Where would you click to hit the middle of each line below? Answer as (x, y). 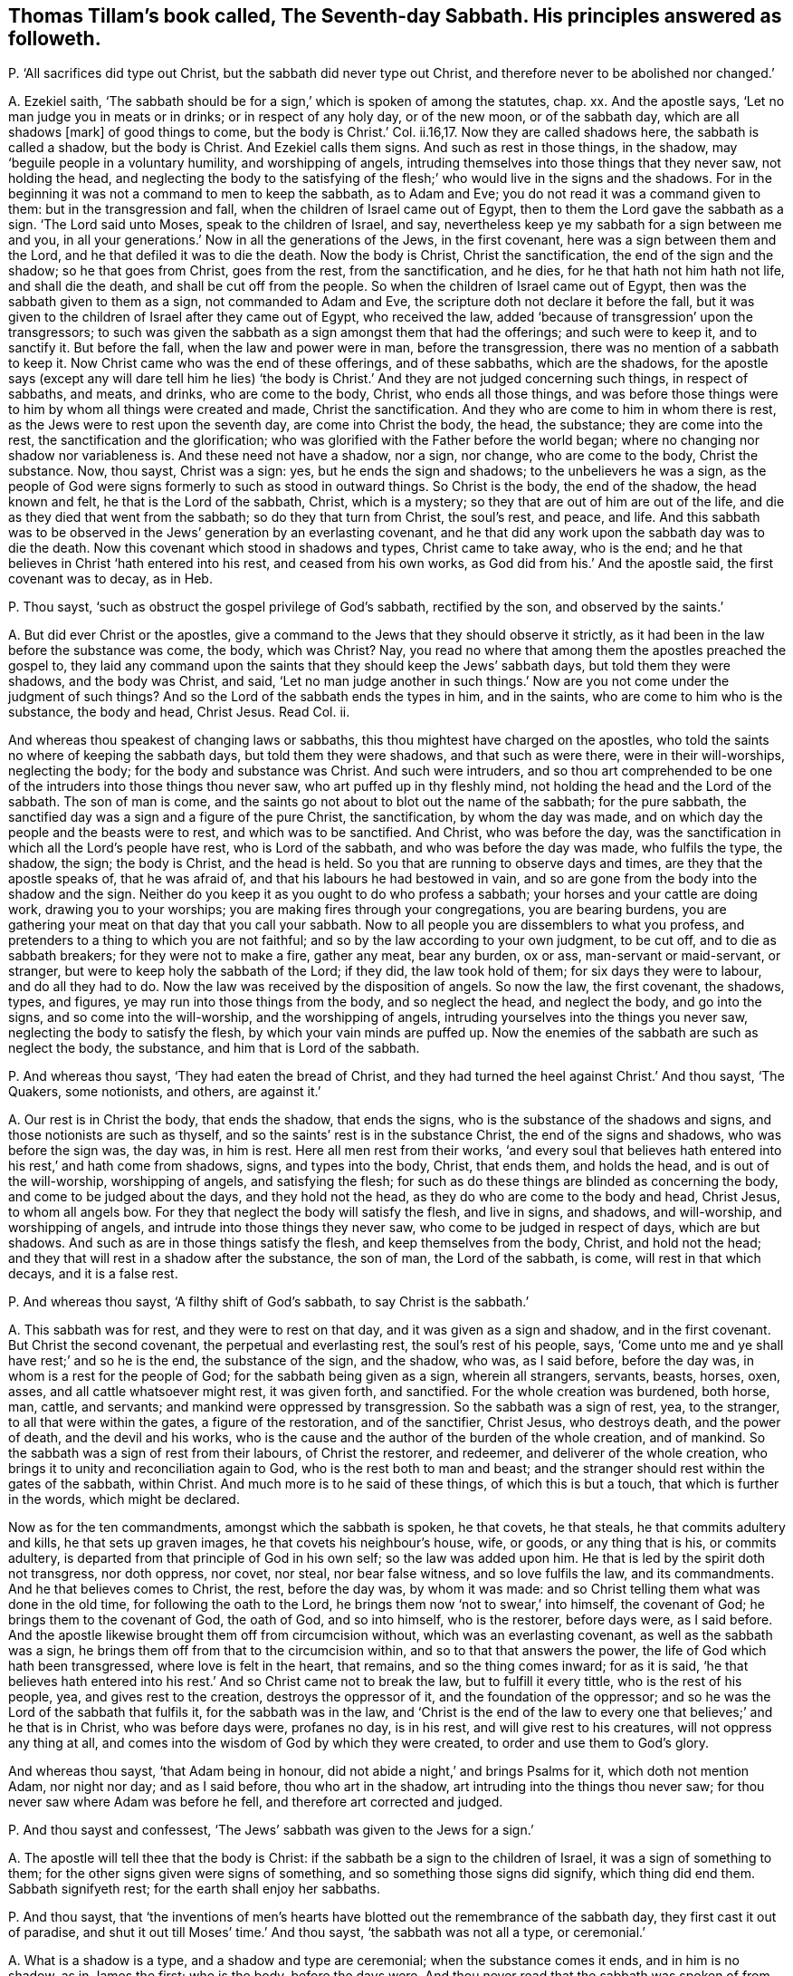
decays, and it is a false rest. (93, 1274)
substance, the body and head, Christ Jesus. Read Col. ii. (179, 712)
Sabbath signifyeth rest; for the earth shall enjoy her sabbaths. (194, 1889)
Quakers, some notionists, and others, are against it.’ (165, 1092)
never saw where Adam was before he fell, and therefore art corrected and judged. (256, 1802)
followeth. (55, 39)
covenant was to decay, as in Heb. (110, 579)
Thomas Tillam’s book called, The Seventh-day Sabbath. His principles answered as (395, 16)
